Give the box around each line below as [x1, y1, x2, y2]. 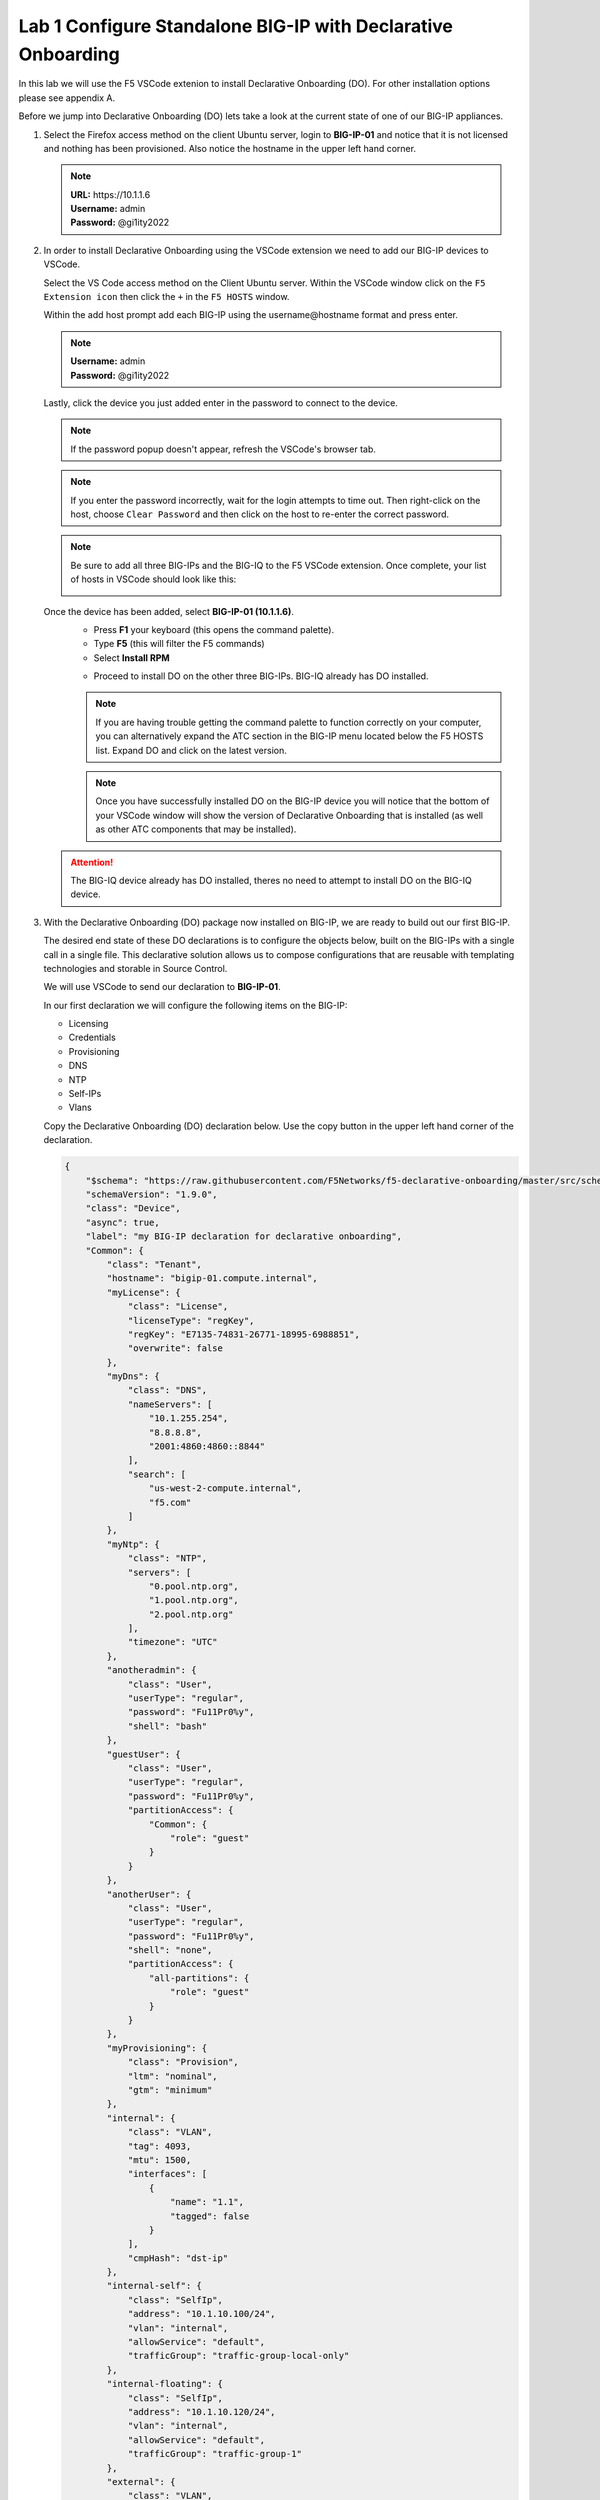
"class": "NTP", [127, 1553, 208, 1564]
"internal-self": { [106, 2280, 202, 2292]
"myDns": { [106, 1371, 160, 1382]
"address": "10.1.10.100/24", [127, 2308, 276, 2320]
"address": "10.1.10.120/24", [127, 2406, 276, 2417]
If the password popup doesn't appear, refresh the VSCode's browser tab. [70, 443, 377, 455]
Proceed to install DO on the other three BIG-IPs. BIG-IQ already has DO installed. [93, 670, 429, 682]
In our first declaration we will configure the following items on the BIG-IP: [43, 999, 348, 1011]
